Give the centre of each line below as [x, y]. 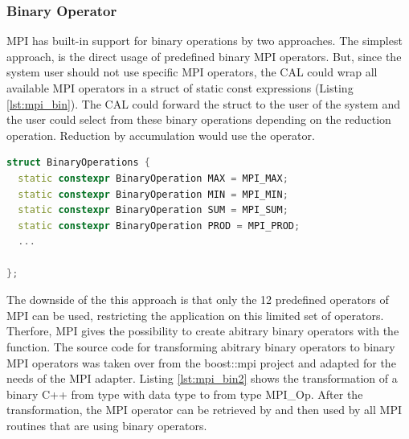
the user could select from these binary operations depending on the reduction [199, 119]
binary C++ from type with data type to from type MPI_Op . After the [185, 394]
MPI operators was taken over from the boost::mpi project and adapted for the [201, 362]
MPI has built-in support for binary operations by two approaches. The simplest [204, 41]
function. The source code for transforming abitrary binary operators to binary [201, 346]
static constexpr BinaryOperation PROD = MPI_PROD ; [159, 226]
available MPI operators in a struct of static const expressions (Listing [180, 88]
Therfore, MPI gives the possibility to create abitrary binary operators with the [203, 331]
